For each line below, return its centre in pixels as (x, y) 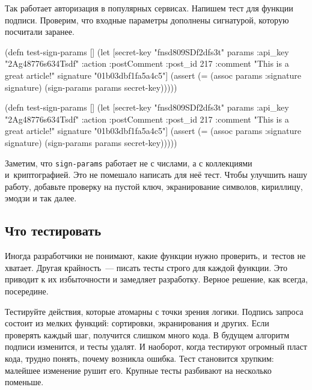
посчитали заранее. (40, 32)
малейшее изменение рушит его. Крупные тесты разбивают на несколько (138, 370)
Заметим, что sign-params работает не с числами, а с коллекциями (129, 163)
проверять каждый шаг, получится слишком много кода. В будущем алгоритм (147, 334)
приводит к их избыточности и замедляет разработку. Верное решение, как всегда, (156, 279)
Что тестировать (53, 230)
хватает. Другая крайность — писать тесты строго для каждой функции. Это (146, 267)
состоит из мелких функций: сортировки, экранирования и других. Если (137, 323)
